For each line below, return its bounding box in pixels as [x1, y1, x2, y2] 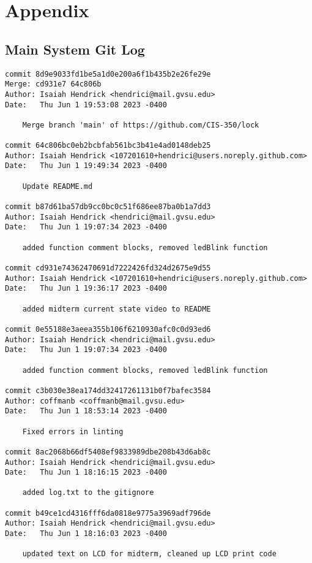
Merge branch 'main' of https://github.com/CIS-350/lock [22, 120, 259, 129]
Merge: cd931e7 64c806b [5, 80, 102, 89]
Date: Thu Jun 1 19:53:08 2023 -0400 [5, 100, 167, 109]
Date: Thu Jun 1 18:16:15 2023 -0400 [5, 468, 167, 477]
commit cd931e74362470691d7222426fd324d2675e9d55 [5, 264, 211, 273]
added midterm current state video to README [22, 304, 211, 313]
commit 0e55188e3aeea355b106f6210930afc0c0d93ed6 [5, 324, 211, 334]
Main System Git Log [5, 39, 145, 58]
